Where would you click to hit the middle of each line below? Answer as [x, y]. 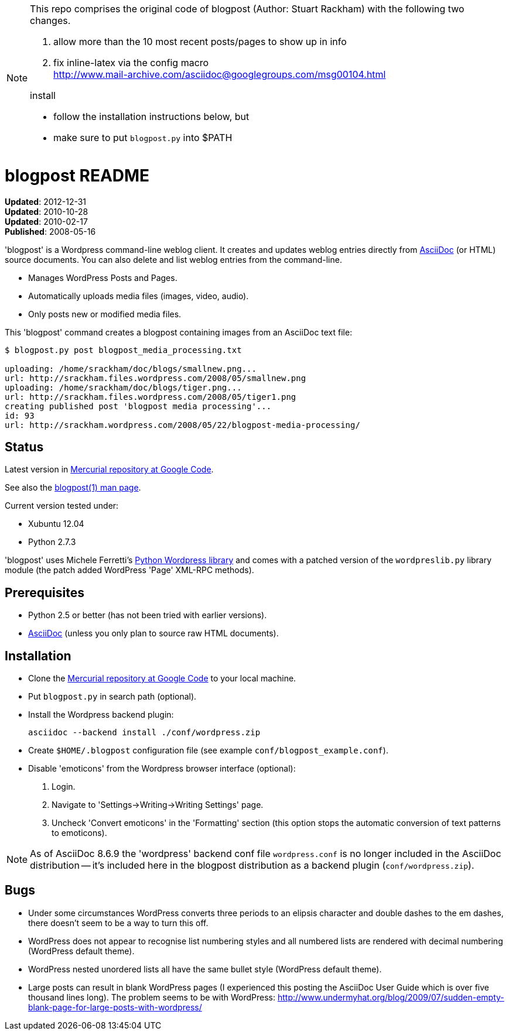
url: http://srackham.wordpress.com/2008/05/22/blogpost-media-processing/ [182, 425]
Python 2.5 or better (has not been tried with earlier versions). [148, 615]
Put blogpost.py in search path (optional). [112, 697]
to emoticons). [79, 833]
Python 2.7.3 [52, 542]
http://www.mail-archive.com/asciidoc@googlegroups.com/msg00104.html [220, 74]
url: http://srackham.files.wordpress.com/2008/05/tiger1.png [151, 397]
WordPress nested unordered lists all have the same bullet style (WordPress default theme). [205, 969]
